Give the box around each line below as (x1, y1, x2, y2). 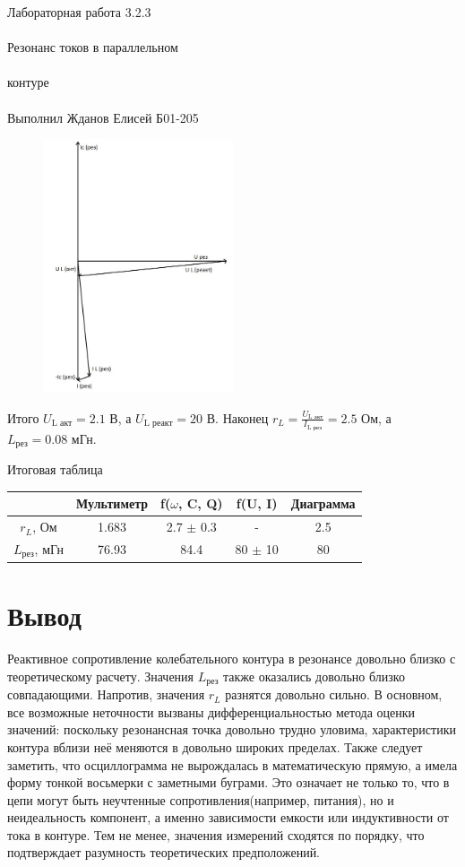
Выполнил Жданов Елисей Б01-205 (7, 108, 199, 126)
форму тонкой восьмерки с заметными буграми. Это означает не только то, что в (7, 773, 450, 792)
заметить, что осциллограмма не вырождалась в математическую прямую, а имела (7, 755, 458, 774)
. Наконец (215, 408, 269, 427)
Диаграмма (290, 494, 356, 513)
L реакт (143, 418, 173, 428)
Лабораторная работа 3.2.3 (7, 3, 151, 21)
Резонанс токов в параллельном (7, 38, 178, 56)
